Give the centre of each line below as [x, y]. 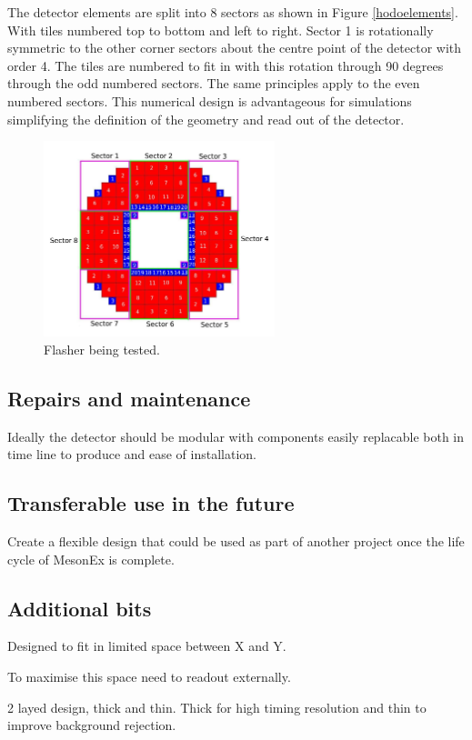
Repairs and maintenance [129, 398]
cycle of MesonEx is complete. [91, 559]
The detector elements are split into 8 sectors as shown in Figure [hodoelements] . [233, 12]
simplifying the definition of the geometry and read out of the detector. [206, 119]
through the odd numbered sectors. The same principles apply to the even [214, 83]
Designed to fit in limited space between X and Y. [147, 646]
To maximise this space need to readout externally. [149, 677]
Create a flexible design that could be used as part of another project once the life [236, 541]
